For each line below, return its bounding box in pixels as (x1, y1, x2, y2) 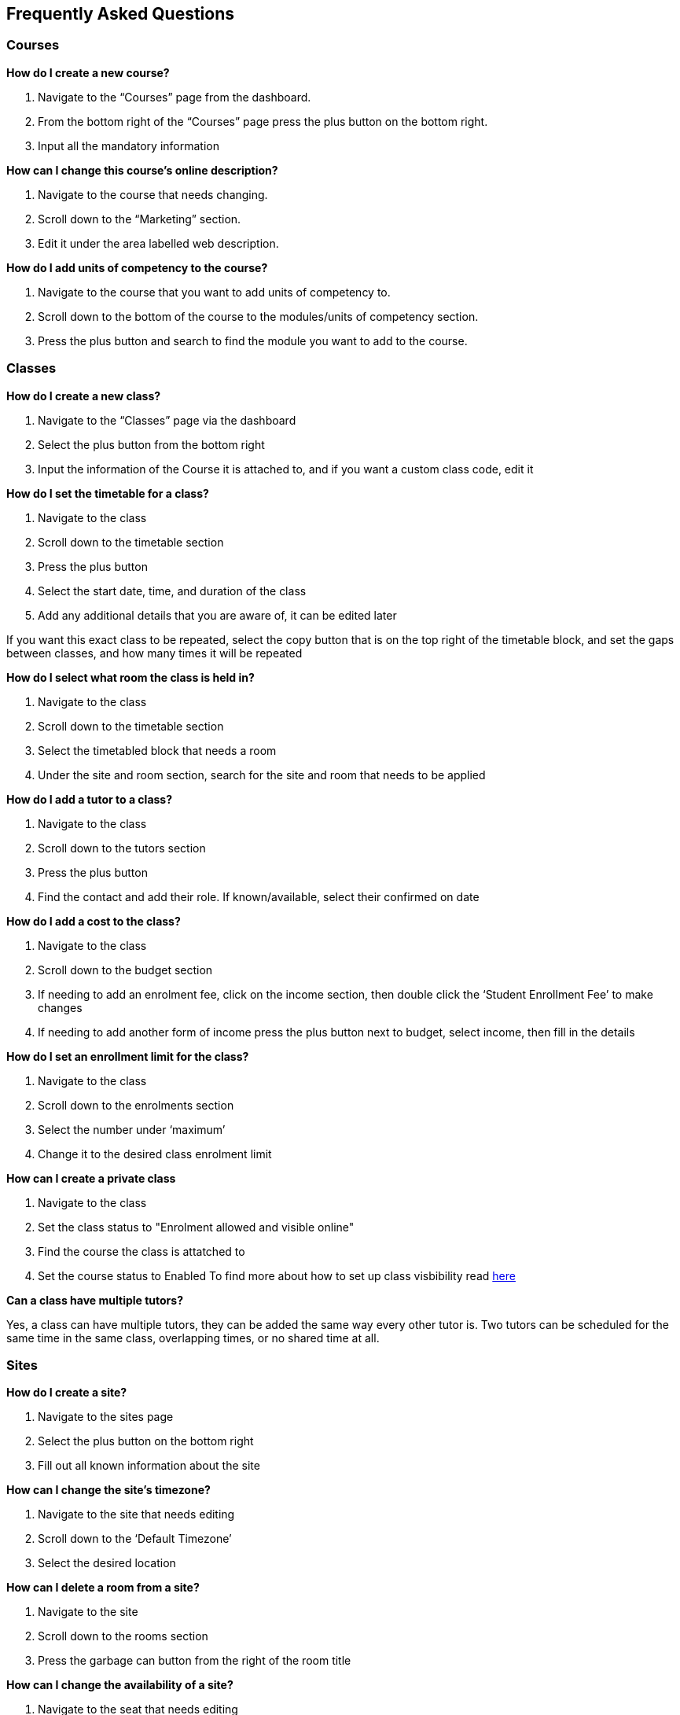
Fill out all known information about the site (38, 1459, 260, 1473)
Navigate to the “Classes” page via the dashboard (38, 413, 296, 427)
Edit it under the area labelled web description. (38, 236, 279, 250)
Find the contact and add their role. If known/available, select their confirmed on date (38, 889, 480, 904)
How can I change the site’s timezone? (6, 1483, 211, 1497)
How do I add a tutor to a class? (6, 792, 173, 806)
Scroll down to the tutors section (38, 841, 206, 855)
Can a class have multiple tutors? (6, 1293, 183, 1307)
